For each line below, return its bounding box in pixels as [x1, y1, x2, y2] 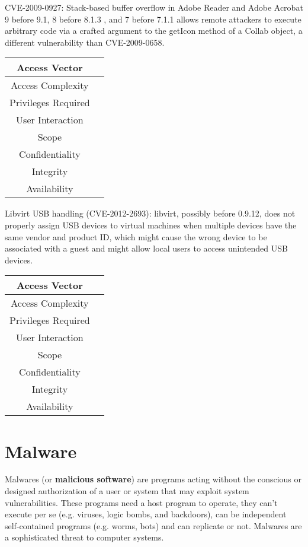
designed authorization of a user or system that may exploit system [5, 485, 249, 497]
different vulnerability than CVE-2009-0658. [5, 36, 165, 48]
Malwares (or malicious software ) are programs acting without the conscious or [5, 473, 301, 485]
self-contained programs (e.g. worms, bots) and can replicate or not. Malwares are [5, 519, 302, 532]
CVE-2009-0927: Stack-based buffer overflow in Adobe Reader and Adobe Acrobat [5, 1, 303, 13]
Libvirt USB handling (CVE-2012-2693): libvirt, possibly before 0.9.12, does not [5, 207, 296, 220]
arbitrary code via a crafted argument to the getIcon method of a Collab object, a [5, 24, 303, 37]
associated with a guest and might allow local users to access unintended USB [5, 242, 288, 255]
